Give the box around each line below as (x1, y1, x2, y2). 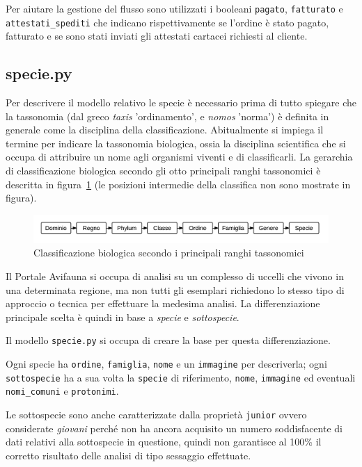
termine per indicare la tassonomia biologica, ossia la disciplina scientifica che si (6, 136, 346, 150)
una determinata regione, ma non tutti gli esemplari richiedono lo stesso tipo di (6, 282, 345, 297)
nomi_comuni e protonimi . (6, 384, 119, 398)
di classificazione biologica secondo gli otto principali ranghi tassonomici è (6, 163, 321, 178)
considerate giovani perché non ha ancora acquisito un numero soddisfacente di (6, 420, 343, 435)
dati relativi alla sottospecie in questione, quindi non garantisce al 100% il (6, 434, 322, 449)
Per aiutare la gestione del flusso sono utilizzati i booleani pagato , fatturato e (6, 1, 343, 15)
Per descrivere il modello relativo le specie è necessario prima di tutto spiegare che (6, 95, 356, 110)
